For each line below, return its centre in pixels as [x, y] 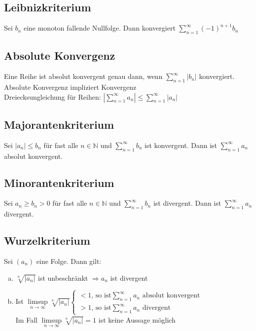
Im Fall [26, 319]
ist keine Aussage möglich [137, 319]
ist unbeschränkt [63, 277]
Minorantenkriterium [59, 182]
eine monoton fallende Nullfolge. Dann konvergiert [99, 28]
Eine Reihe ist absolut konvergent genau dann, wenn [83, 76]
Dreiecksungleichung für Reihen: [53, 96]
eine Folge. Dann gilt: [69, 261]
